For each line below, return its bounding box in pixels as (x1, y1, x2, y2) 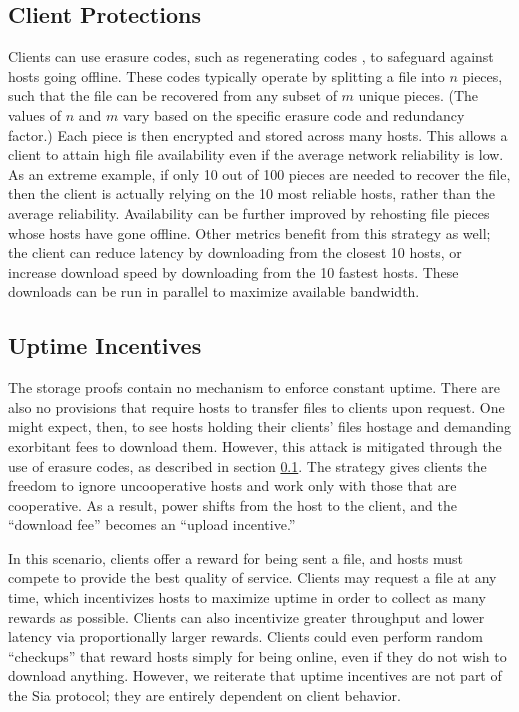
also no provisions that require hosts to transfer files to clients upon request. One (8, 396, 505, 417)
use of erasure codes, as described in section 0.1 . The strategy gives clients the (8, 455, 487, 476)
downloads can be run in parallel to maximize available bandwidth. (8, 281, 420, 302)
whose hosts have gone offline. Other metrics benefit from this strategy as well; (8, 222, 491, 243)
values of (8, 104, 61, 125)
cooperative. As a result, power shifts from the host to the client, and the (8, 494, 457, 515)
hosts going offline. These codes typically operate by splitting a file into (8, 65, 445, 86)
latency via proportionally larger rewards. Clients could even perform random (8, 626, 483, 647)
